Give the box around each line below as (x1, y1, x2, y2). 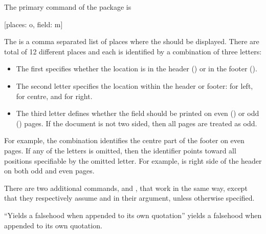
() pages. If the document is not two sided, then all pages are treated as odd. (16, 118, 257, 128)
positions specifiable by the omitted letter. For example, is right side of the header (4, 155, 262, 166)
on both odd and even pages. (4, 165, 95, 176)
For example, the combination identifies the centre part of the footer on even (4, 135, 245, 146)
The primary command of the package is (4, 2, 131, 12)
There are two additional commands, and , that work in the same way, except (4, 182, 248, 193)
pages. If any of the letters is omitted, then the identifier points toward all (4, 145, 236, 155)
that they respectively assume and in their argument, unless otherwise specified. (4, 192, 255, 203)
